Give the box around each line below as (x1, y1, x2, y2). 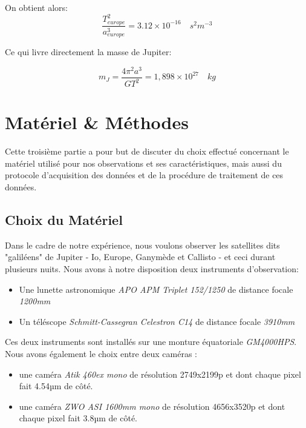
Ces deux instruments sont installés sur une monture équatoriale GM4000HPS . (5, 335, 297, 348)
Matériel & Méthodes (5, 110, 189, 135)
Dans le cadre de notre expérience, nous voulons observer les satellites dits (5, 238, 280, 251)
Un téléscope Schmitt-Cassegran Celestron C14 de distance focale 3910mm (19, 315, 295, 327)
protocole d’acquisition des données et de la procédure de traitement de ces (5, 169, 284, 181)
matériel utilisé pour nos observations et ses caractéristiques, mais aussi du (5, 156, 282, 169)
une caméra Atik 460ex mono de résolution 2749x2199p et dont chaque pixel (19, 367, 301, 380)
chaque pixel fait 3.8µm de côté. (19, 412, 138, 424)
